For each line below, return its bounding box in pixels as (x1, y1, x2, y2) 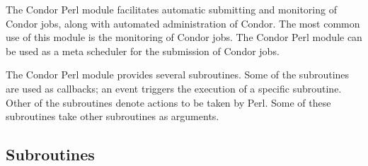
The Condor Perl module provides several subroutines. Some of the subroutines (6, 67, 350, 82)
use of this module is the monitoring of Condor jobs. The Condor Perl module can (6, 30, 362, 45)
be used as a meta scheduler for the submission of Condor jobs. (6, 43, 280, 58)
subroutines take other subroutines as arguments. (6, 109, 219, 124)
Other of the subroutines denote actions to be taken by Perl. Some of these (6, 95, 331, 109)
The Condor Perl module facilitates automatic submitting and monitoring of (6, 2, 337, 16)
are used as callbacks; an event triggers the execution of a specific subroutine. (6, 81, 342, 95)
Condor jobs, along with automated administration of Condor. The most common (6, 16, 360, 30)
